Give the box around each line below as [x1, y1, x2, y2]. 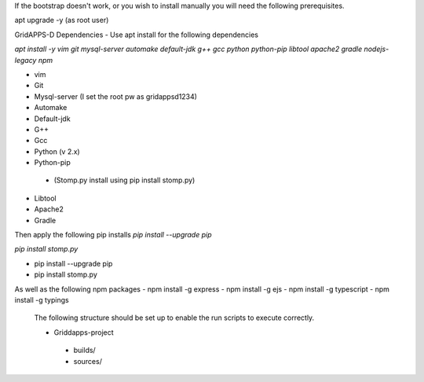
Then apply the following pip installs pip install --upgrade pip [14, 230, 212, 240]
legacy [14, 55, 37, 64]
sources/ [73, 356, 102, 365]
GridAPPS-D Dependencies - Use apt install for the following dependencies [14, 30, 259, 39]
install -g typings [14, 295, 70, 304]
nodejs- [364, 44, 389, 54]
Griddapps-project [53, 327, 114, 337]
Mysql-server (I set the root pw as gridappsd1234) [34, 91, 198, 101]
